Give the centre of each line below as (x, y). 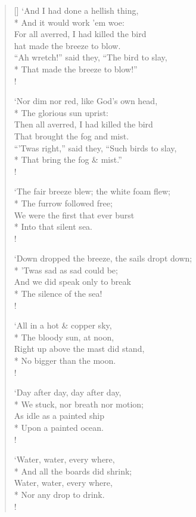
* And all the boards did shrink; (73, 471)
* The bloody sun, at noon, (64, 337)
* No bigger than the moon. (65, 361)
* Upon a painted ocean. (59, 427)
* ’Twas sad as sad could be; (66, 270)
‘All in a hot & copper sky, (63, 325)
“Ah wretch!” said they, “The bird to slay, (91, 57)
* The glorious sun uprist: (61, 112)
